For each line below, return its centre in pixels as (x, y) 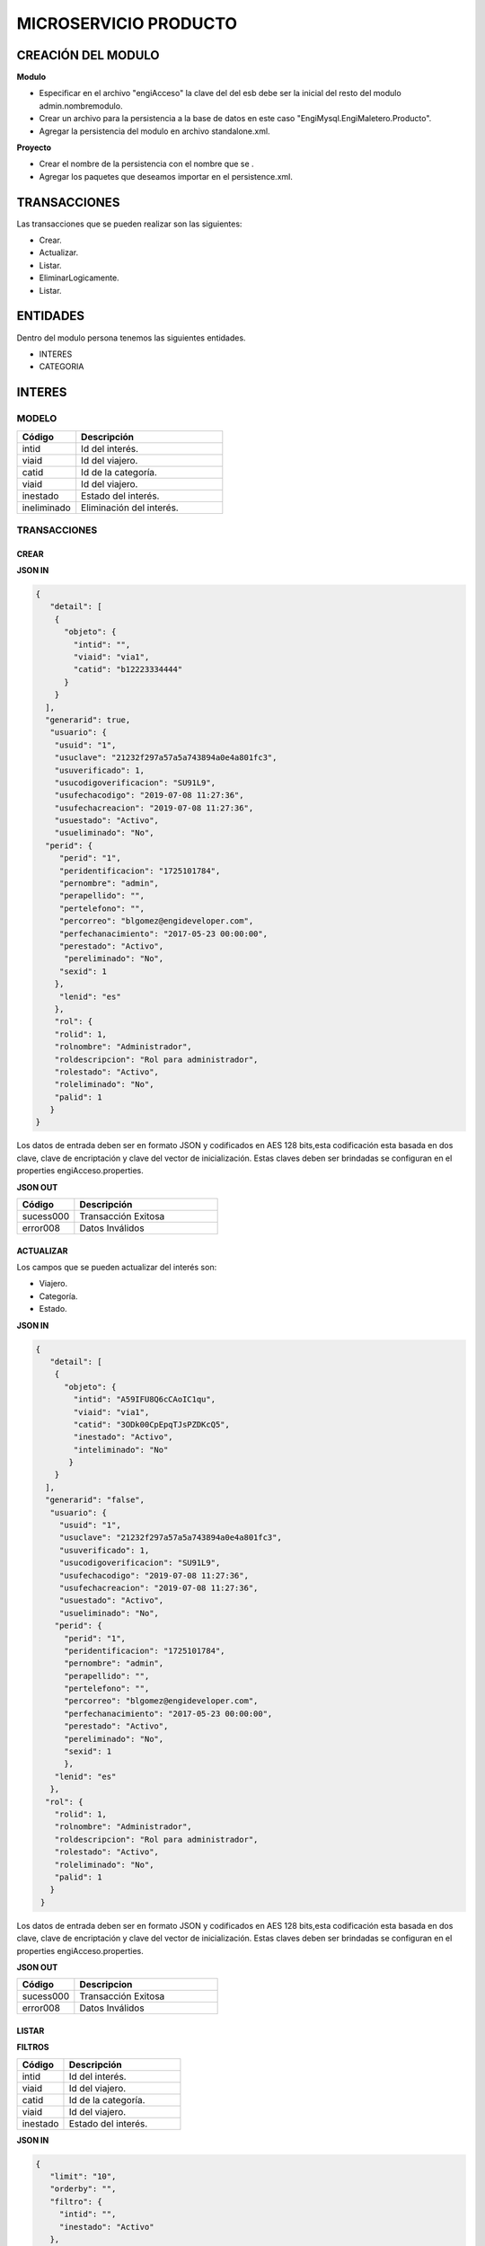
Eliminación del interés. (130, 508)
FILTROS (33, 2047)
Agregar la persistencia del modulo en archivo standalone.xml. (154, 131)
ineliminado (46, 508)
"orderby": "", (83, 2189)
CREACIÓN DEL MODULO (88, 55)
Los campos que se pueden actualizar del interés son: (117, 1267)
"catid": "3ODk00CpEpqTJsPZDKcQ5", (152, 1424)
